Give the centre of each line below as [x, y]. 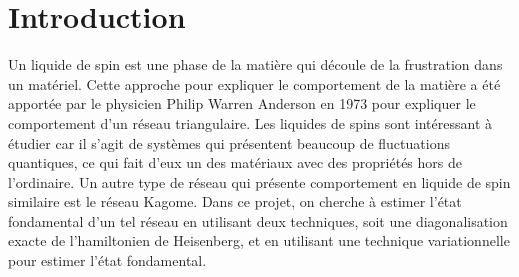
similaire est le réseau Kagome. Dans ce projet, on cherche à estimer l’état [235, 201]
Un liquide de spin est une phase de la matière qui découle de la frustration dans [255, 64]
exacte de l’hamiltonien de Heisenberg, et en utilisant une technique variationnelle [259, 240]
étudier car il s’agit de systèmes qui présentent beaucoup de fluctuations [229, 142]
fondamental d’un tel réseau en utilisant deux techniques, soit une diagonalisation [258, 220]
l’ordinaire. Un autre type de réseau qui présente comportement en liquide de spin [259, 181]
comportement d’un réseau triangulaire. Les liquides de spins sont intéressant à [250, 122]
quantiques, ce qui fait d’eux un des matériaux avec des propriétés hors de [235, 162]
